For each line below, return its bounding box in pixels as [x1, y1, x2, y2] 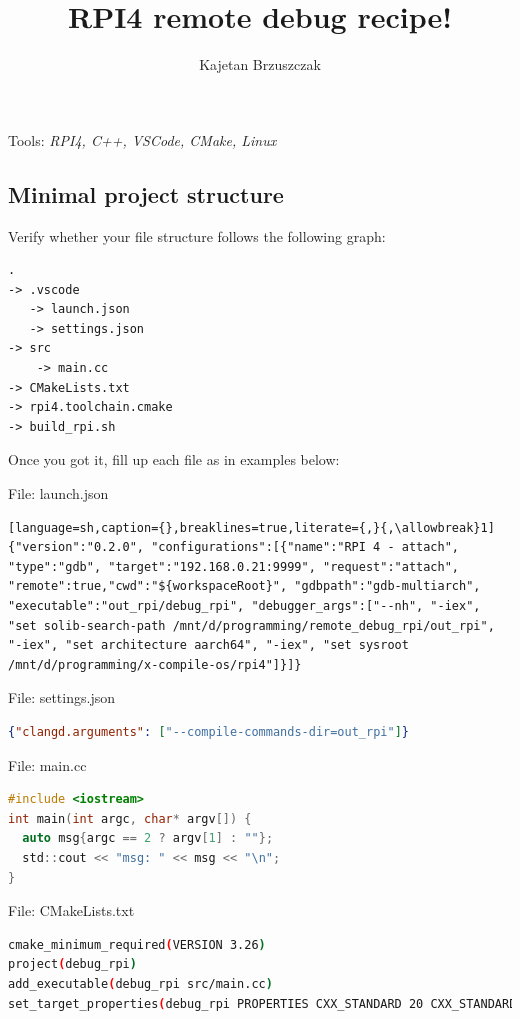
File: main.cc [8, 754, 87, 775]
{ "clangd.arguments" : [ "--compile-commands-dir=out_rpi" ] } [8, 724, 409, 739]
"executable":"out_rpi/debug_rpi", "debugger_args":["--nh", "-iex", [8, 599, 481, 614]
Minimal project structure [8, 178, 284, 209]
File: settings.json [8, 687, 115, 708]
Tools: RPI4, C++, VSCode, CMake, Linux [8, 129, 277, 150]
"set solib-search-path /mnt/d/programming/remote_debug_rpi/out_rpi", [8, 618, 495, 633]
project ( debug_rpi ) [8, 957, 137, 972]
